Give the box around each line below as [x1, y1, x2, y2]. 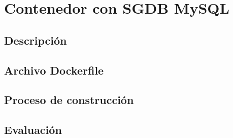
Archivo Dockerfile [4, 62, 104, 78]
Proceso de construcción [4, 92, 134, 108]
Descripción [4, 32, 67, 48]
